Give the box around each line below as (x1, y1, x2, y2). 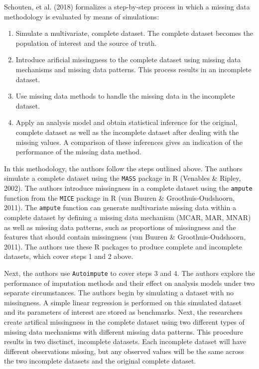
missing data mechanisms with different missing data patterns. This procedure (4, 326, 243, 337)
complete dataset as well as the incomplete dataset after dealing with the (15, 126, 239, 137)
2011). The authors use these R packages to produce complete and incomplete (4, 241, 242, 251)
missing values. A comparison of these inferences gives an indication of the (15, 136, 243, 147)
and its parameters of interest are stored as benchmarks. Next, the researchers (4, 307, 243, 317)
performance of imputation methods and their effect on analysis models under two (4, 277, 255, 288)
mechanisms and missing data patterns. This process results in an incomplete (15, 64, 252, 74)
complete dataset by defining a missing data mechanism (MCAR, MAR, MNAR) (4, 212, 251, 222)
